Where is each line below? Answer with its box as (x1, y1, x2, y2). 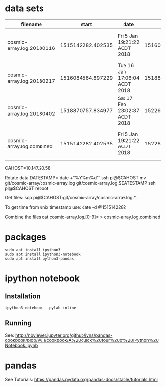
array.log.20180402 (7, 110, 55, 117)
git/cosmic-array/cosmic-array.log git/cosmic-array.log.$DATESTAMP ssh (5, 180, 156, 186)
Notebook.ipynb (5, 342, 38, 348)
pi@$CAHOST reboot (5, 185, 49, 191)
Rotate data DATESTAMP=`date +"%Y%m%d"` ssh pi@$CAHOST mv (5, 174, 146, 181)
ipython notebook (5, 273, 80, 284)
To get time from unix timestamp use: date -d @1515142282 (5, 204, 126, 210)
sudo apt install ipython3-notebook (5, 252, 81, 257)
